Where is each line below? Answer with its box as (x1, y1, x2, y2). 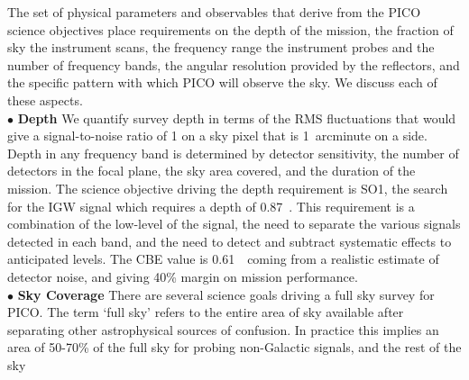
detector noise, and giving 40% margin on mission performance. (7, 267, 358, 285)
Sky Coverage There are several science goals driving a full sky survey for (17, 285, 435, 303)
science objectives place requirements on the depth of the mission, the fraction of (7, 20, 454, 39)
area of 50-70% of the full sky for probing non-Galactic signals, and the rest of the (7, 338, 462, 357)
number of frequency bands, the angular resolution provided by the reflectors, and (7, 55, 460, 74)
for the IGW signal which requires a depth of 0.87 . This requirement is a (7, 196, 415, 215)
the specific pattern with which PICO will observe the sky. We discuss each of (7, 73, 437, 92)
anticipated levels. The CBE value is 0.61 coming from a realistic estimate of (7, 249, 439, 268)
